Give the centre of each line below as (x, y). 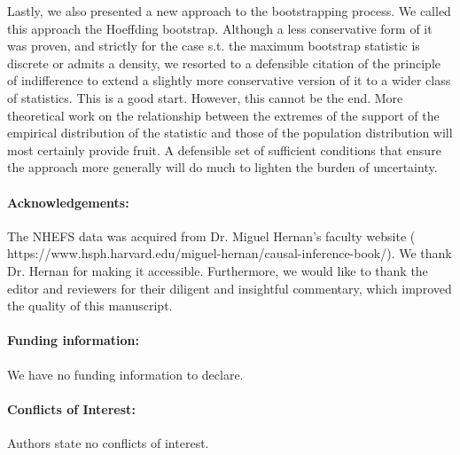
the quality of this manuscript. (90, 306)
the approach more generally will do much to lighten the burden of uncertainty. (222, 167)
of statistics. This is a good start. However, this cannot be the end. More (205, 97)
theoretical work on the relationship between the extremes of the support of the (223, 115)
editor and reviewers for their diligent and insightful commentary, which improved (230, 288)
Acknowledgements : (68, 202)
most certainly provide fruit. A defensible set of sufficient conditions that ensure (224, 149)
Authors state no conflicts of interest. (108, 442)
